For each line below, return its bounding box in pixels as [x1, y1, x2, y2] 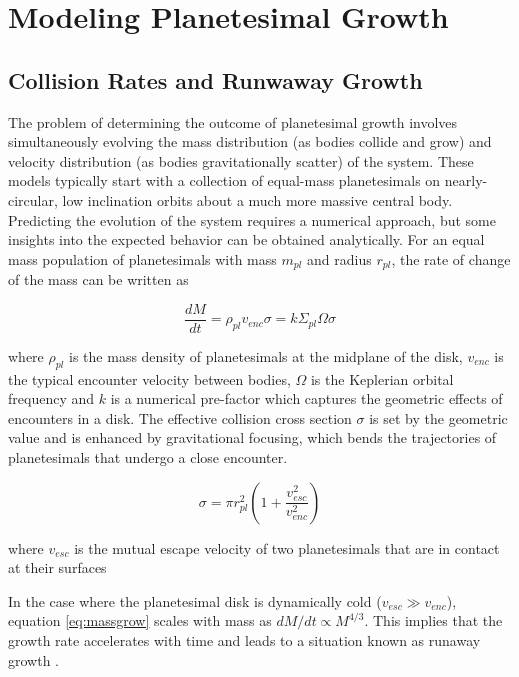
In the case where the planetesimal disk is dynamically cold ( [8, 590, 382, 611]
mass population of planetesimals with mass [8, 248, 277, 269]
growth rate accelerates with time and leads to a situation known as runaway [8, 629, 481, 650]
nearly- [444, 170, 488, 191]
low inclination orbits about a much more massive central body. [62, 189, 453, 210]
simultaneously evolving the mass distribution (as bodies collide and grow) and [8, 131, 492, 152]
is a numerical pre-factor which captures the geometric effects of [110, 388, 503, 409]
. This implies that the [364, 610, 503, 631]
